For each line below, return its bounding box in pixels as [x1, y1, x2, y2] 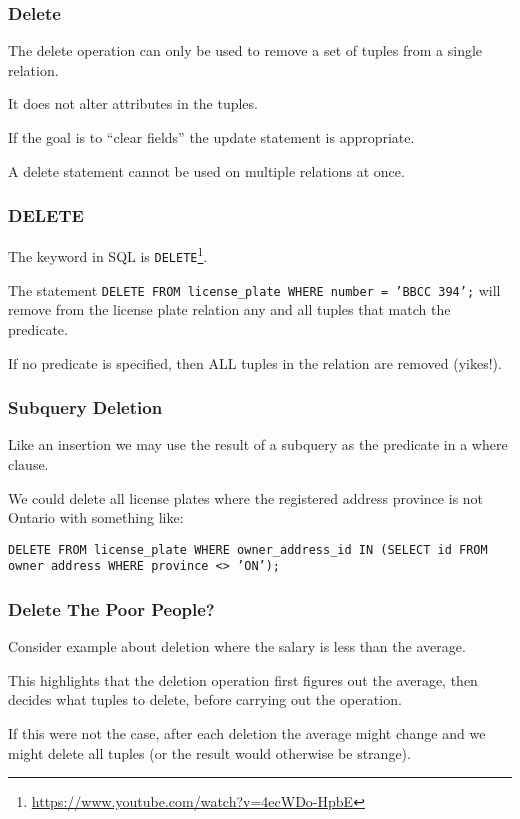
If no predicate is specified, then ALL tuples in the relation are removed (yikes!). [8, 352, 502, 373]
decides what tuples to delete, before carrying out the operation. [8, 689, 402, 710]
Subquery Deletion [8, 395, 163, 420]
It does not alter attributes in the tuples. [8, 93, 258, 114]
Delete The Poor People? [8, 596, 215, 621]
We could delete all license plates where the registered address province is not [8, 487, 484, 508]
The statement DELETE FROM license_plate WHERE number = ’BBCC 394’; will [8, 279, 501, 300]
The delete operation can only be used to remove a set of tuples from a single [8, 40, 483, 61]
